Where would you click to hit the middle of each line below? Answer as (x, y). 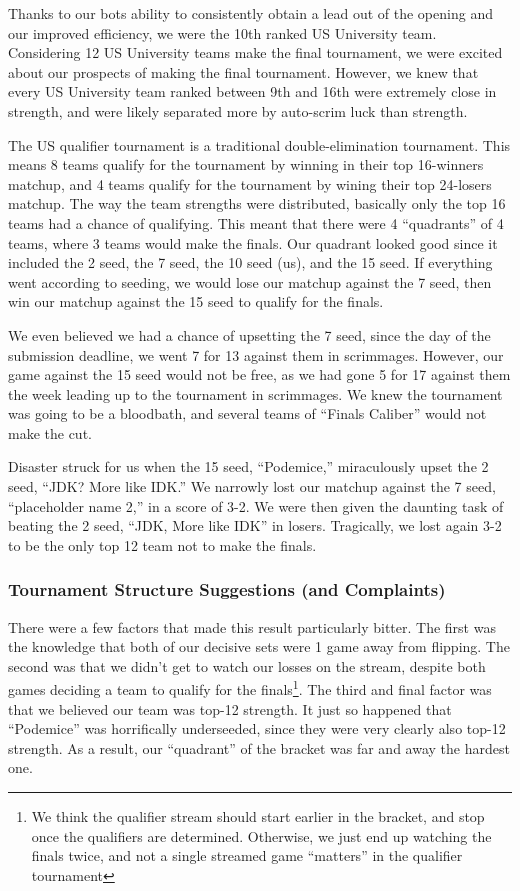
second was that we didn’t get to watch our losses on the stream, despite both (247, 665)
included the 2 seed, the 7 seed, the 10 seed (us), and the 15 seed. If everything (250, 262)
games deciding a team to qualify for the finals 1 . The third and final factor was (250, 688)
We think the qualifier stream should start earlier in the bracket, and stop (258, 816)
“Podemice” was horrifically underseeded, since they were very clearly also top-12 (257, 728)
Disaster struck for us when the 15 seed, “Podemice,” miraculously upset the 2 (248, 466)
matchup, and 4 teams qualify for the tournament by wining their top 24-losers (250, 183)
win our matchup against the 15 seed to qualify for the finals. (196, 301)
